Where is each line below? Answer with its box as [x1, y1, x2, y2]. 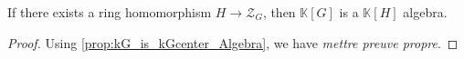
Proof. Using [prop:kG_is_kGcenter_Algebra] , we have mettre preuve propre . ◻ [7, 33, 459, 52]
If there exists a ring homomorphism [7, 3, 212, 21]
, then [262, 3, 296, 21]
